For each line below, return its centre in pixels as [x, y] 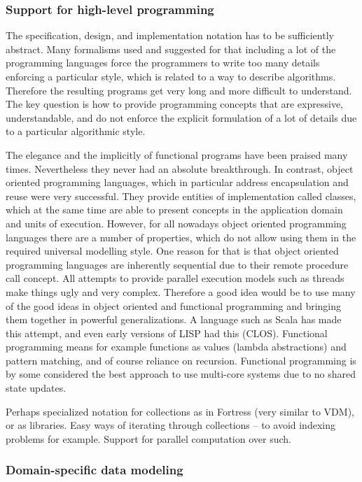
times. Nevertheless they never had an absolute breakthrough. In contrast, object [180, 168]
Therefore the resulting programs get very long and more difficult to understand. [179, 90]
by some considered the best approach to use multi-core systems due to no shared [181, 374]
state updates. [36, 388]
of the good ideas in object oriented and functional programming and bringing [174, 305]
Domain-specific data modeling [95, 470]
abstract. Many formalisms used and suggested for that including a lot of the [171, 49]
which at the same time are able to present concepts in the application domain [174, 210]
